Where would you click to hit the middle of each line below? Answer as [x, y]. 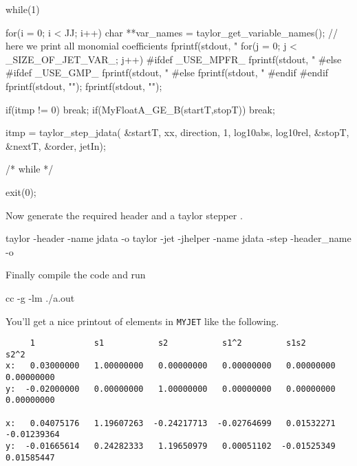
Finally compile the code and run [76, 275]
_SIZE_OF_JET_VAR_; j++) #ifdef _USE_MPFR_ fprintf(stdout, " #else [174, 59]
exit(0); [21, 191]
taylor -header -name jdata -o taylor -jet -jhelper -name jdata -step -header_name [178, 238]
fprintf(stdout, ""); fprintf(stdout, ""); [84, 86]
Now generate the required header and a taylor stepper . [124, 215]
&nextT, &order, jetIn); [56, 145]
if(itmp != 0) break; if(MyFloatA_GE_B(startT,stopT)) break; [140, 109]
